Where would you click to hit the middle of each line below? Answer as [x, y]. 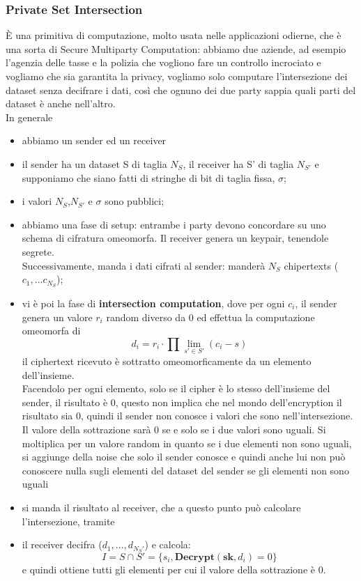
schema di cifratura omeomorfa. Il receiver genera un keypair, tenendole [175, 238]
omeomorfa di [51, 331]
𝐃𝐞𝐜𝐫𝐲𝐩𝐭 [194, 557]
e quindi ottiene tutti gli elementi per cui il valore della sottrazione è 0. [174, 569]
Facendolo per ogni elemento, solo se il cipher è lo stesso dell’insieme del [176, 388]
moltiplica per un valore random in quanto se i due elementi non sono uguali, [187, 443]
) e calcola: [168, 544]
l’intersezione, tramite [68, 521]
